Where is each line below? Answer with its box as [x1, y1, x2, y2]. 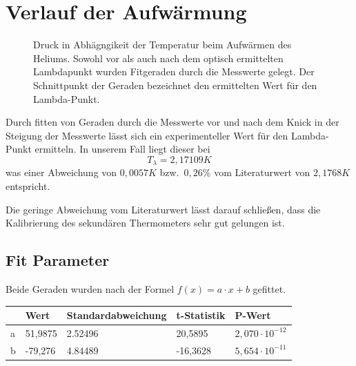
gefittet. [253, 281, 286, 296]
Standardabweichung [66, 308, 167, 322]
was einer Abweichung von [6, 165, 117, 180]
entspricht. [6, 178, 50, 193]
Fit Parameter [6, 249, 110, 271]
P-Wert [235, 308, 271, 322]
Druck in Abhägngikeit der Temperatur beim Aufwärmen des [33, 37, 292, 52]
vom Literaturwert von [214, 165, 310, 180]
